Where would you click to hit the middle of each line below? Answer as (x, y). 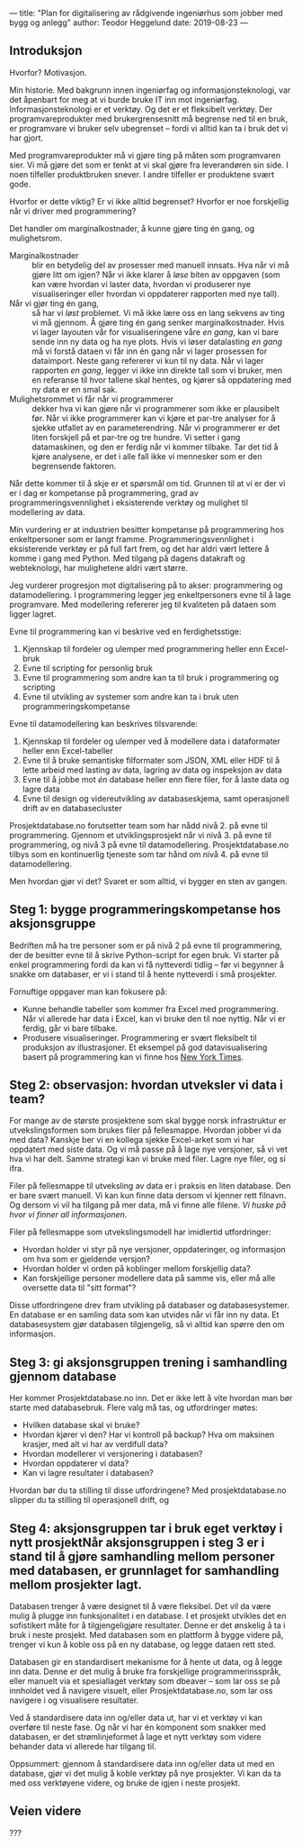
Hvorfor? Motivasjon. (48, 72)
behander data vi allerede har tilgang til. (83, 1747)
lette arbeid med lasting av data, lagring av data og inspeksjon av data (152, 770)
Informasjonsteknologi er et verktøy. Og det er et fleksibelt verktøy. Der (141, 109)
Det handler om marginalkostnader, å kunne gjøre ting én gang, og (132, 228)
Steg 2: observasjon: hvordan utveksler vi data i (146, 1085)
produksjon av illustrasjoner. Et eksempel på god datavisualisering (145, 1047)
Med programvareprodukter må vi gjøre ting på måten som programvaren (145, 155)
